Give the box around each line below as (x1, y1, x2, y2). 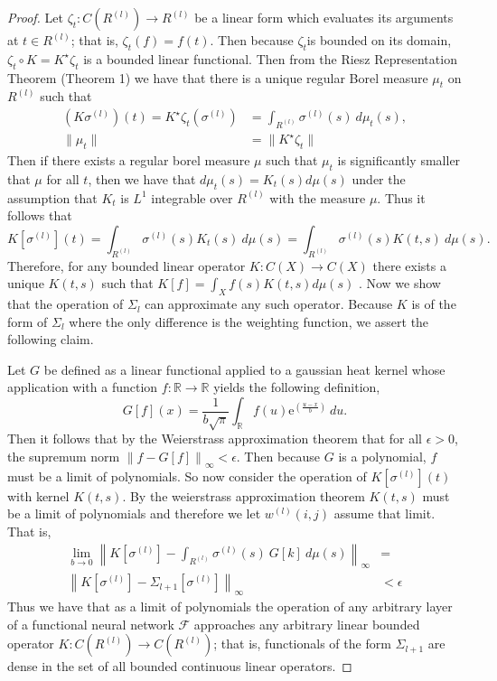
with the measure (269, 188, 366, 207)
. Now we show (358, 274, 441, 293)
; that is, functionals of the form (213, 634, 391, 653)
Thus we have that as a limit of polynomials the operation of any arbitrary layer (7, 597, 453, 616)
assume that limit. (333, 504, 436, 523)
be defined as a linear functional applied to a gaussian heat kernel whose (43, 359, 445, 378)
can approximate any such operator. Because (145, 294, 393, 313)
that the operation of (7, 294, 124, 313)
